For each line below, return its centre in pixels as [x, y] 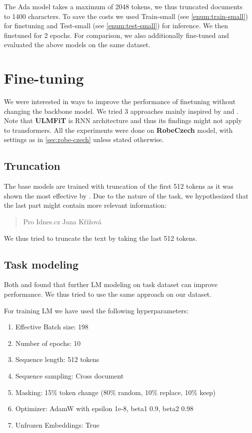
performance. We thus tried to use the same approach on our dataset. [108, 294]
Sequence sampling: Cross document [69, 376]
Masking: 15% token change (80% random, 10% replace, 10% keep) [116, 392]
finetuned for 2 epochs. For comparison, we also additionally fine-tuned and [116, 35]
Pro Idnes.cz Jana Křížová [62, 222]
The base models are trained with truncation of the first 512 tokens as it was [119, 186]
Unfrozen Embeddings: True [57, 424]
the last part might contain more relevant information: [85, 205]
